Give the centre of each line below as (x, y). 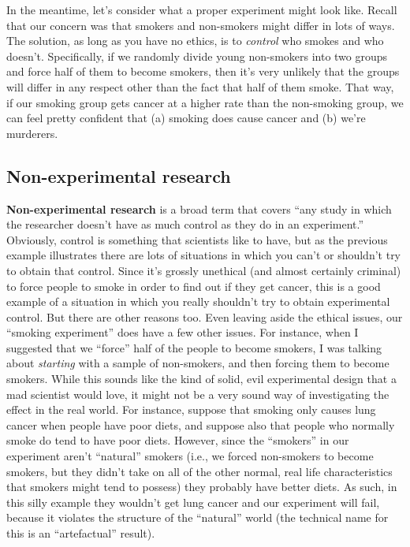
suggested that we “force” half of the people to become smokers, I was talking (194, 347)
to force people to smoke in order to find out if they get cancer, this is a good (194, 286)
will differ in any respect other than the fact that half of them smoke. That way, (200, 86)
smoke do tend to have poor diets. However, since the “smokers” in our (178, 440)
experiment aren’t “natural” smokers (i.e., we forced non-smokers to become (190, 456)
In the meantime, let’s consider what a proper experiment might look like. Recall (202, 9)
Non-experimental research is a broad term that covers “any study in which (199, 208)
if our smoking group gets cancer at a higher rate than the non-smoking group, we (205, 102)
